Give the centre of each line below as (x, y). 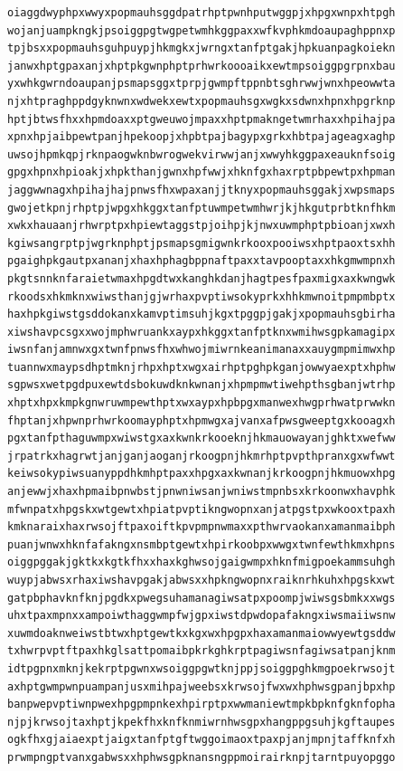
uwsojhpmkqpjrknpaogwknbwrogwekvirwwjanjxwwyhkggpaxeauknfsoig (201, 154)
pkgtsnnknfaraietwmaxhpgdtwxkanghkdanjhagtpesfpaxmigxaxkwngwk (201, 278)
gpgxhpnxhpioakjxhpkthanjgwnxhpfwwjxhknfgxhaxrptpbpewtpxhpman (201, 172)
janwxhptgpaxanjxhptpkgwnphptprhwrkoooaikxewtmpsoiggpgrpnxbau (201, 66)
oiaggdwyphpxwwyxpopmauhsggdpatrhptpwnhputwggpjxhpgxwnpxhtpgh (201, 13)
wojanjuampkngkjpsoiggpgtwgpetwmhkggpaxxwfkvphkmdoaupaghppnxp (201, 30)
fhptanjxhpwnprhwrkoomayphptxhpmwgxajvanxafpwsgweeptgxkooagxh (201, 420)
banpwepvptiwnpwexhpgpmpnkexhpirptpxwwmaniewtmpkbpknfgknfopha (201, 704)
